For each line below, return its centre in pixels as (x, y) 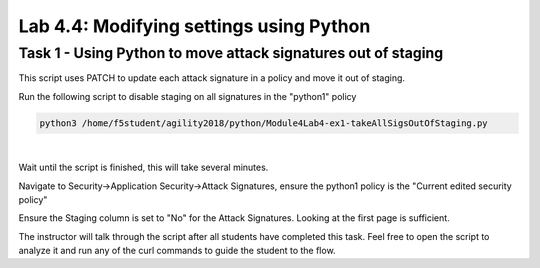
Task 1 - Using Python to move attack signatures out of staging (231, 53)
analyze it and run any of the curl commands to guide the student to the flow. (177, 251)
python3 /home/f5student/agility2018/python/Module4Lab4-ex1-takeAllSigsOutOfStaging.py (264, 123)
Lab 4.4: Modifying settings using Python (194, 26)
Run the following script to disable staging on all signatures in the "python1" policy (187, 96)
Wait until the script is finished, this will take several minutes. (143, 167)
